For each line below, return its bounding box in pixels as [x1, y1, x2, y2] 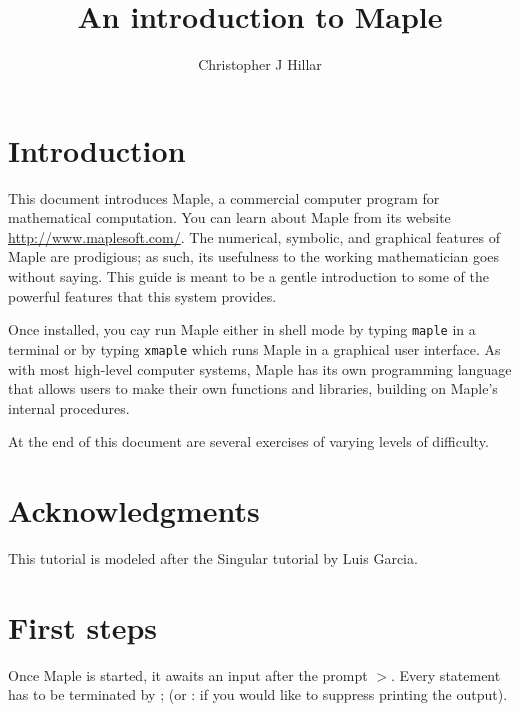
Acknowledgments [8, 490, 260, 531]
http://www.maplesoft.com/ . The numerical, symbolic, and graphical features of [8, 226, 500, 247]
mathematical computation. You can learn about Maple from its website [8, 207, 451, 228]
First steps [8, 606, 158, 647]
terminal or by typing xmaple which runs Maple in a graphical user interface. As [8, 338, 501, 359]
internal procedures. [8, 397, 130, 418]
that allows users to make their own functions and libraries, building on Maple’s [8, 378, 498, 399]
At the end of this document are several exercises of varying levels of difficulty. [8, 431, 489, 452]
